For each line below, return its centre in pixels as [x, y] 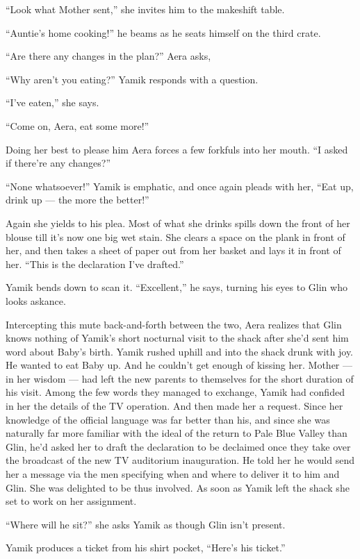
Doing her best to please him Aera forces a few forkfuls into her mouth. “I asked [177, 149]
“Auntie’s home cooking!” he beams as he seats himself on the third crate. [163, 32]
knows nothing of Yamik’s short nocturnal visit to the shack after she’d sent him [177, 338]
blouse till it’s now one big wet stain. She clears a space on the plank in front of [175, 236]
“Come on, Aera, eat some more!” [77, 125]
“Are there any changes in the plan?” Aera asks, [108, 56]
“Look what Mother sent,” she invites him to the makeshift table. [145, 9]
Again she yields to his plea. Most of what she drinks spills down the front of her [178, 223]
